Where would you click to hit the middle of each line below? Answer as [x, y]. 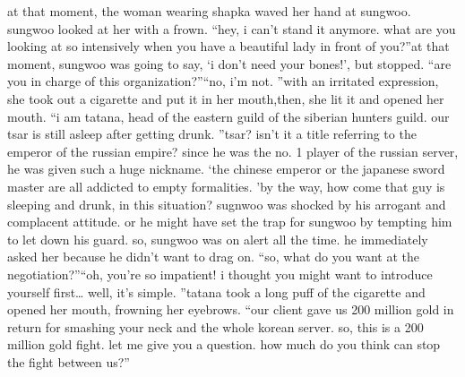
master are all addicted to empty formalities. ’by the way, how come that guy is [226, 186]
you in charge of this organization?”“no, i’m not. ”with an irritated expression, [223, 81]
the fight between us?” [69, 361]
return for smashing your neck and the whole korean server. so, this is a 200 [215, 326]
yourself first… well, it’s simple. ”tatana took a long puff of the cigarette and [216, 291]
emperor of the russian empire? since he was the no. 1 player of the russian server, [233, 151]
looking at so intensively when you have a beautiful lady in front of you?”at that [228, 46]
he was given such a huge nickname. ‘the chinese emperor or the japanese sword [226, 169]
